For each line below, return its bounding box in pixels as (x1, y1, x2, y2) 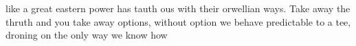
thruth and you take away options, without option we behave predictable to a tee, (5, 14, 351, 28)
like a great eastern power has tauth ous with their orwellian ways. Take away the (5, 1, 351, 15)
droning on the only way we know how (5, 28, 168, 42)
